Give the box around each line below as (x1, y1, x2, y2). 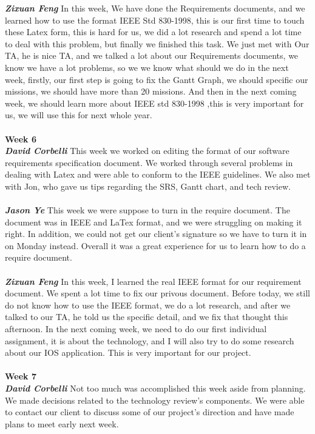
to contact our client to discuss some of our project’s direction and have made (5, 406, 294, 418)
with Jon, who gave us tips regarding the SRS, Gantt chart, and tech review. (5, 179, 291, 192)
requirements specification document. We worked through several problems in (5, 156, 293, 169)
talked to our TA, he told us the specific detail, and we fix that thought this (5, 310, 288, 323)
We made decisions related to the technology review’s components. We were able (5, 393, 305, 406)
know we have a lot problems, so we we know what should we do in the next (5, 61, 289, 73)
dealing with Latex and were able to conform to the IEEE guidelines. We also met (5, 168, 311, 181)
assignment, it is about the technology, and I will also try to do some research (5, 334, 294, 347)
